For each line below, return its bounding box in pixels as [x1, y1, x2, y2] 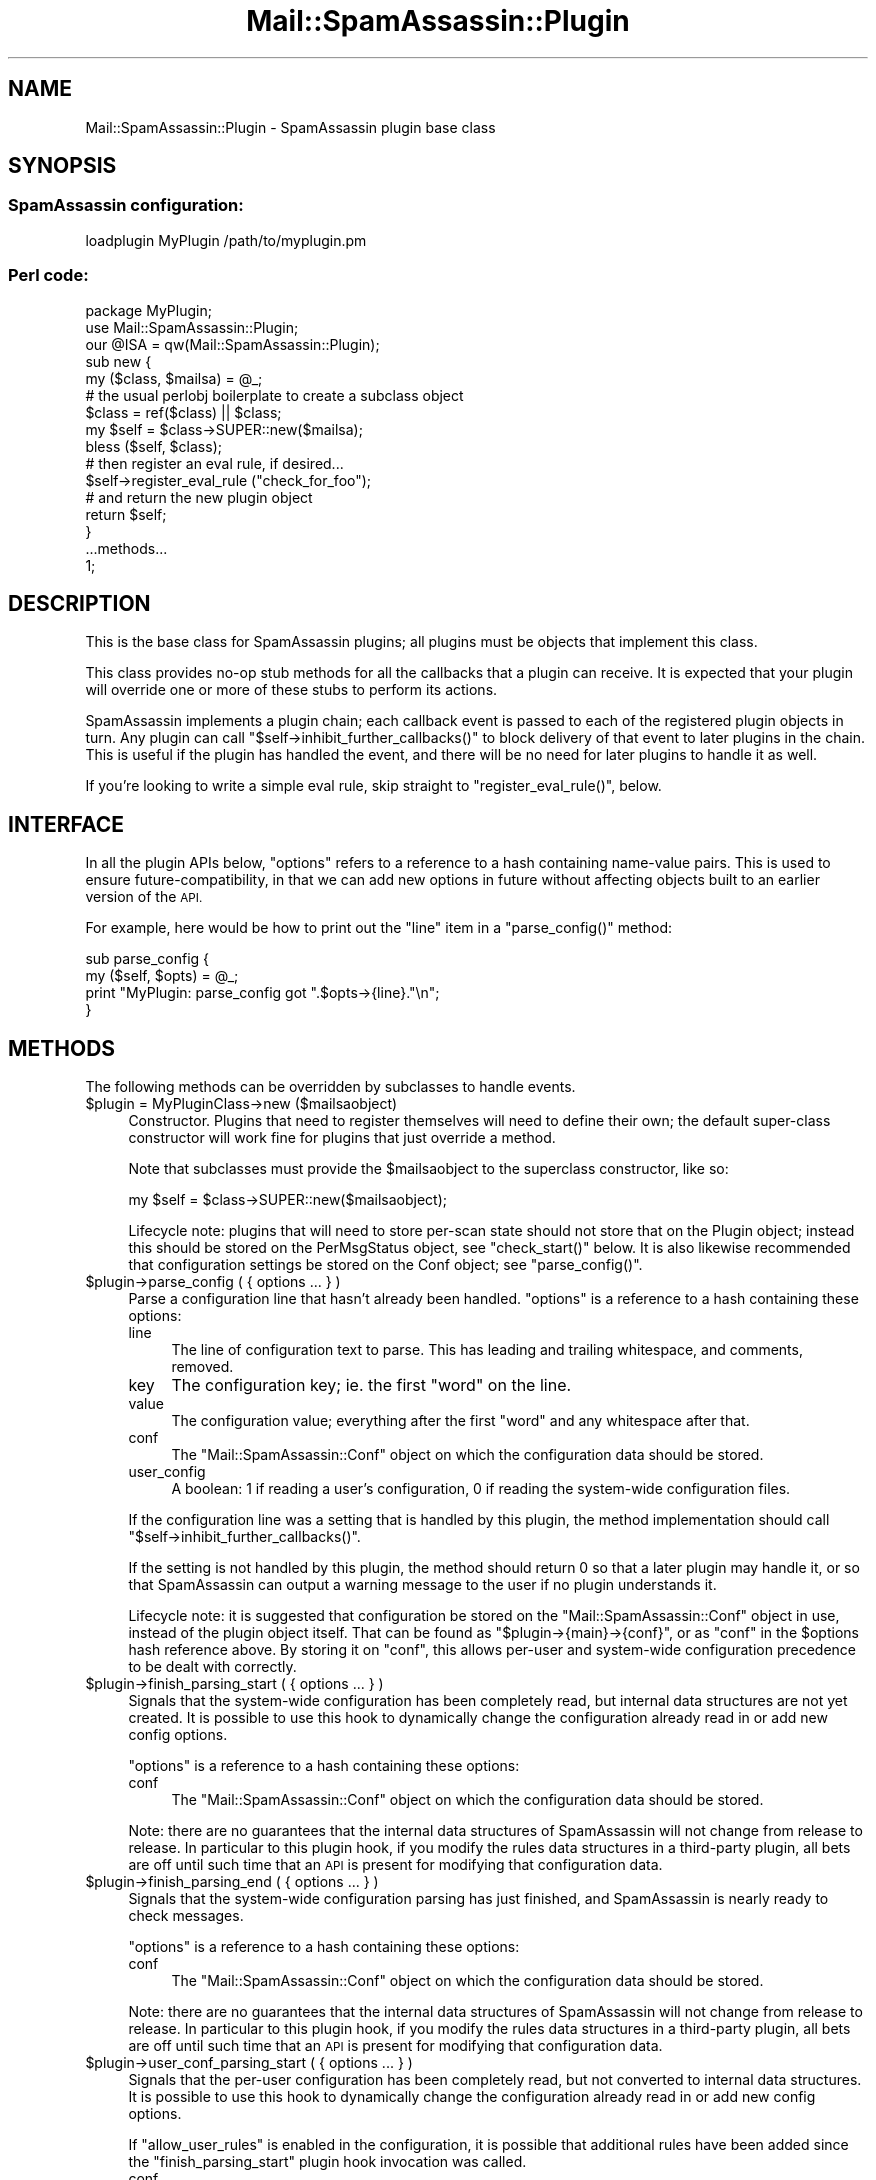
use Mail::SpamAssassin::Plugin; [85, 318, 299, 336]
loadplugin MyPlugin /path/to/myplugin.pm [85, 231, 367, 249]
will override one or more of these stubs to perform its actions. [85, 681, 498, 699]
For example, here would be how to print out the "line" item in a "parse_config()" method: [85, 919, 673, 937]
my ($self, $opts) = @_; [85, 967, 239, 985]
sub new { [85, 352, 152, 370]
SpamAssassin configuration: [8, 195, 244, 216]
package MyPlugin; [85, 301, 212, 319]
